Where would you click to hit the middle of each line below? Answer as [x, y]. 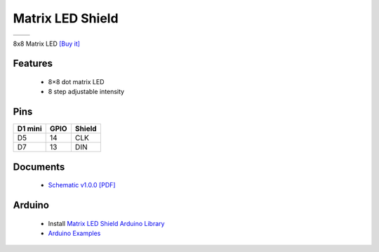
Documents [39, 167]
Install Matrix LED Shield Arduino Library [106, 223]
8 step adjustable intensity [86, 92]
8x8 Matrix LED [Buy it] [47, 44]
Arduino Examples [74, 233]
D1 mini [29, 128]
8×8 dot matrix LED [76, 81]
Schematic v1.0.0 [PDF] [82, 185]
